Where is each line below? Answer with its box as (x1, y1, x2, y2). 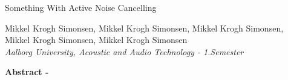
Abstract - (5, 65, 49, 78)
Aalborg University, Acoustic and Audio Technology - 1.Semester (5, 45, 244, 58)
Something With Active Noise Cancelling (5, 1, 157, 13)
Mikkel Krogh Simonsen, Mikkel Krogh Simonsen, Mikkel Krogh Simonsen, (5, 21, 284, 34)
